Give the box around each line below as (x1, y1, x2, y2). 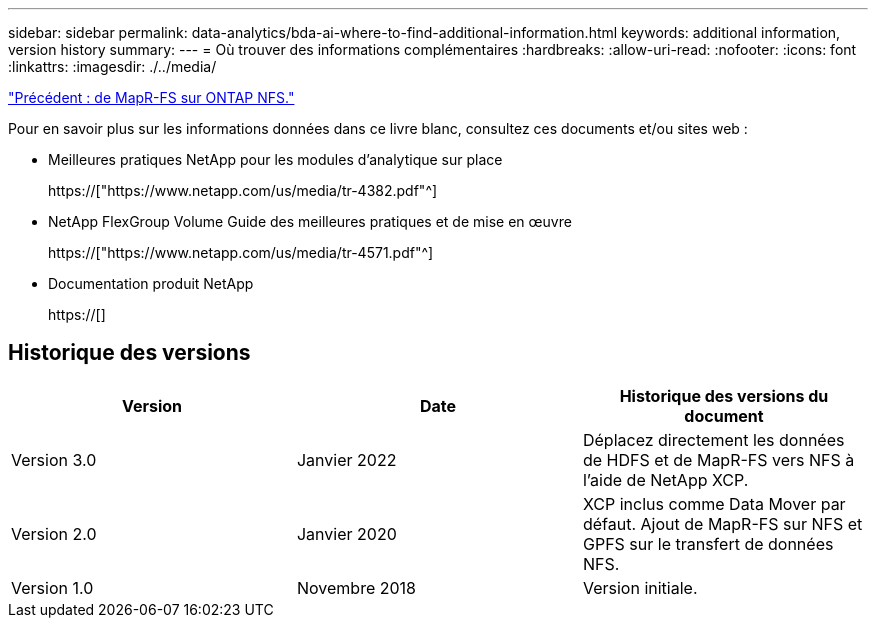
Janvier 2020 (296, 523, 397, 544)
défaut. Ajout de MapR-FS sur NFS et (582, 513, 863, 534)
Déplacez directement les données (582, 429, 845, 450)
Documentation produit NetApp (48, 275, 254, 292)
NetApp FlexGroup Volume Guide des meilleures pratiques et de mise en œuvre (48, 213, 572, 230)
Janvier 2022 (296, 449, 397, 470)
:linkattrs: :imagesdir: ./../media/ (8, 58, 217, 75)
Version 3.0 (11, 449, 97, 470)
